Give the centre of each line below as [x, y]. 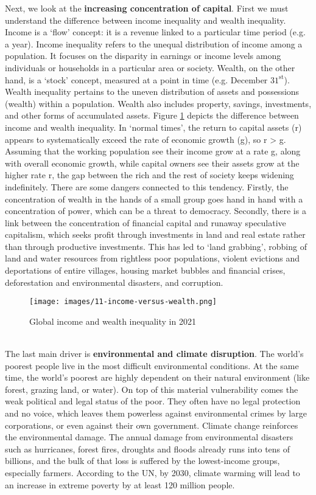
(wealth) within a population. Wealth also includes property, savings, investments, [158, 103]
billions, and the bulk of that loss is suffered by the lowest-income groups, [142, 461]
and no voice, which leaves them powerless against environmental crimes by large [156, 413]
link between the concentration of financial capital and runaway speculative [146, 222]
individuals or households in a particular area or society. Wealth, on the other [150, 67]
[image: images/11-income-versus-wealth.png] [123, 302]
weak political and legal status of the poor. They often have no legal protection [153, 401]
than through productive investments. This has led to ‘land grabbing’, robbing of [156, 246]
